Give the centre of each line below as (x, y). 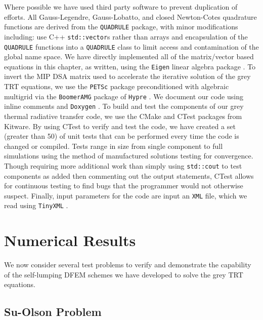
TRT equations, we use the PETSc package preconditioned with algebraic (117, 86)
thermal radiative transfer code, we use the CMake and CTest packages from (123, 116)
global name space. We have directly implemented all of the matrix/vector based (129, 56)
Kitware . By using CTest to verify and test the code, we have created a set (120, 126)
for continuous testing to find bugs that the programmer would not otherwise (124, 186)
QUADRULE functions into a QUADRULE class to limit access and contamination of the (131, 46)
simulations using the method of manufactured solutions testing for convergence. (129, 156)
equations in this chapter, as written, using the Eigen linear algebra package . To (130, 66)
